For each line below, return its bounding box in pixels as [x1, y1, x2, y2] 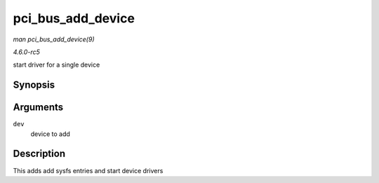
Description [13, 148, 66, 160]
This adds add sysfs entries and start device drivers [13, 166, 164, 175]
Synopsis [13, 79, 55, 91]
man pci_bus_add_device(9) [13, 35, 95, 43]
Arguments [13, 102, 64, 114]
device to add [30, 130, 70, 138]
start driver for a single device [13, 60, 100, 69]
